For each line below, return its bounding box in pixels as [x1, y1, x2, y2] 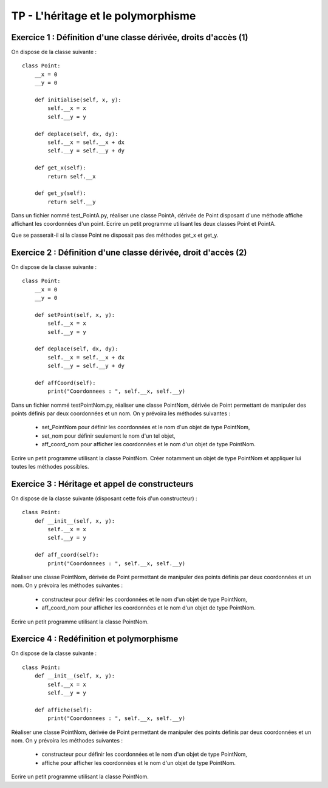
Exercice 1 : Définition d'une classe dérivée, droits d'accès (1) [11, 32, 248, 42]
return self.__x [47, 173, 96, 180]
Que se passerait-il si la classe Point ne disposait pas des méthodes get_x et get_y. [11, 231, 219, 239]
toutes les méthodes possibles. [11, 463, 89, 470]
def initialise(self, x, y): [34, 97, 121, 103]
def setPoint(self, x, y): [34, 311, 115, 318]
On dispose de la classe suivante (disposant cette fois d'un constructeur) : [11, 495, 197, 502]
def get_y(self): [34, 190, 86, 197]
